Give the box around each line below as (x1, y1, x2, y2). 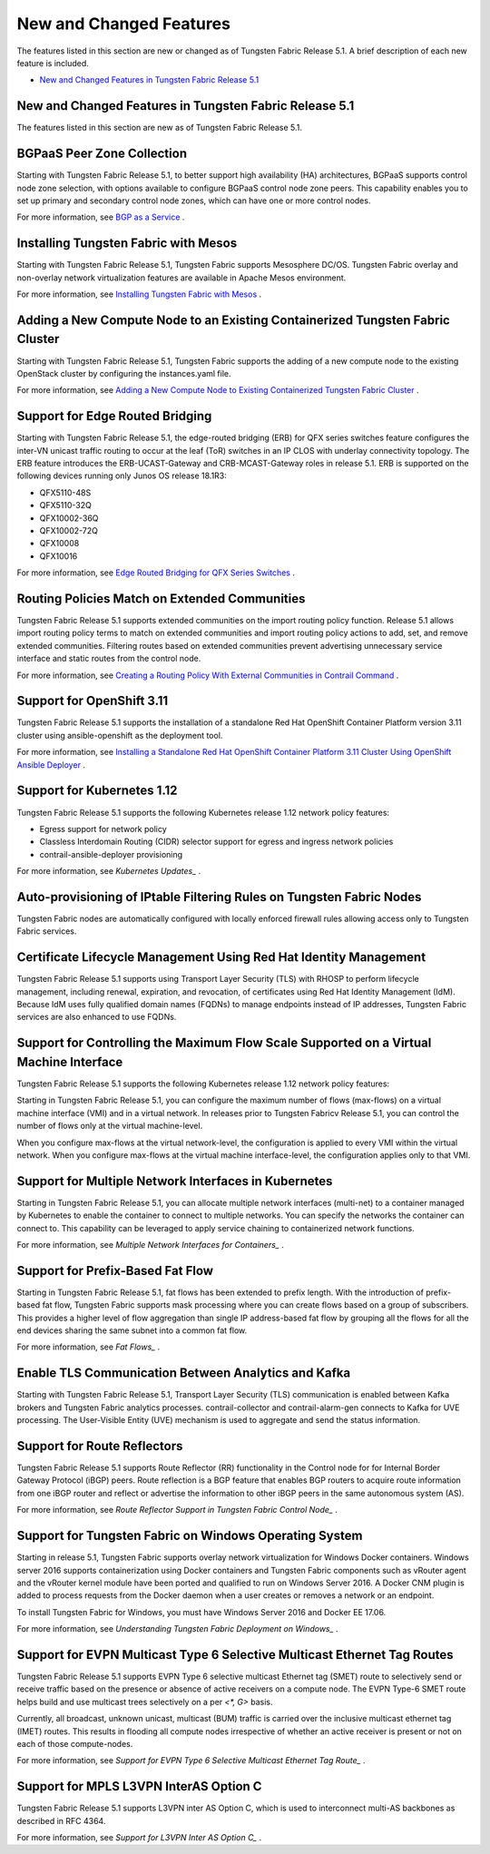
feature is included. (16, 57, 90, 68)
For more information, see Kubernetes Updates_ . (16, 866, 201, 877)
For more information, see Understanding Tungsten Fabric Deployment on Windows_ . (16, 1623, 339, 1634)
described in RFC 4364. (16, 1815, 106, 1826)
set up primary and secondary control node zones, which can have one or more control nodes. (16, 195, 371, 206)
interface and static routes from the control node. (16, 653, 201, 664)
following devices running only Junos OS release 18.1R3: (16, 470, 227, 481)
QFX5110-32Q (39, 500, 93, 511)
